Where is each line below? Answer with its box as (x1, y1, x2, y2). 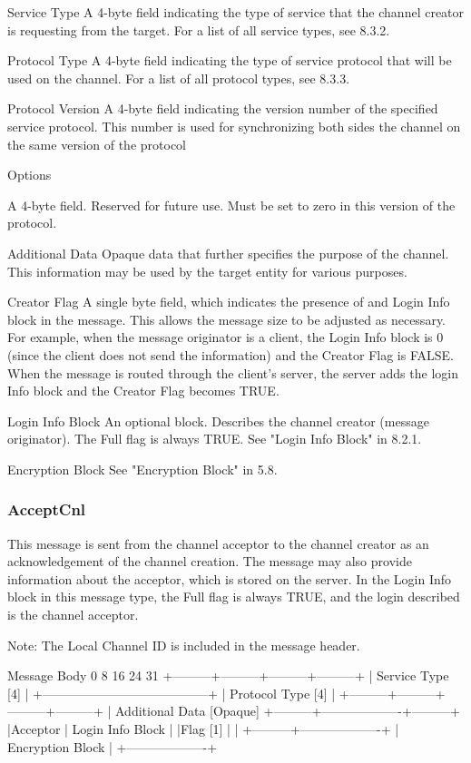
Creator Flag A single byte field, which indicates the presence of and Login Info (7, 292, 450, 311)
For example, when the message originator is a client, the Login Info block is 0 (7, 328, 444, 347)
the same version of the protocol (7, 134, 186, 153)
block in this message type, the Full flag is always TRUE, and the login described (7, 587, 460, 606)
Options (7, 165, 52, 184)
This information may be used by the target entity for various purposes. (7, 261, 407, 280)
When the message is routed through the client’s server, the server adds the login (7, 363, 458, 382)
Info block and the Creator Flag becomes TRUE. (7, 381, 280, 400)
